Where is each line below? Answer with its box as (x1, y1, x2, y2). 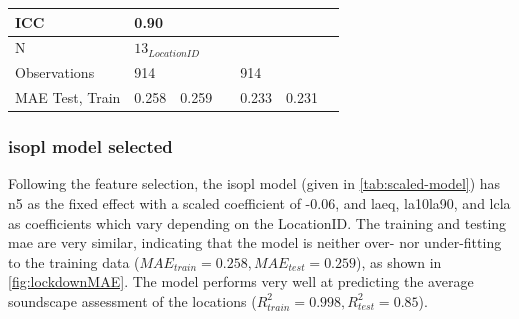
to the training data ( (8, 251, 140, 272)
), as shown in (356, 251, 442, 272)
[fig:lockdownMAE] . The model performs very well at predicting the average (8, 271, 474, 292)
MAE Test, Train (15, 87, 121, 108)
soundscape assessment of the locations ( (8, 290, 257, 311)
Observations (15, 62, 95, 83)
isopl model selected (8, 134, 173, 159)
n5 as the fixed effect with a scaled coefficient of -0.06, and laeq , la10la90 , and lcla (8, 192, 511, 213)
